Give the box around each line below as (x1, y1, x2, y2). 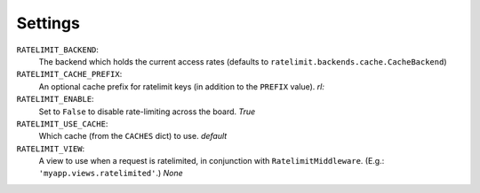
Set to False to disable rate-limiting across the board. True (38, 106, 256, 117)
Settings (16, 13, 80, 33)
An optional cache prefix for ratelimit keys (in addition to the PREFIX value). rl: (38, 81, 324, 92)
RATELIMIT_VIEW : (16, 143, 85, 154)
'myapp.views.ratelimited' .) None (38, 168, 184, 179)
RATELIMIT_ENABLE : (16, 94, 94, 104)
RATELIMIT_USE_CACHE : (16, 118, 108, 128)
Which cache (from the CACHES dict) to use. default (38, 131, 228, 142)
